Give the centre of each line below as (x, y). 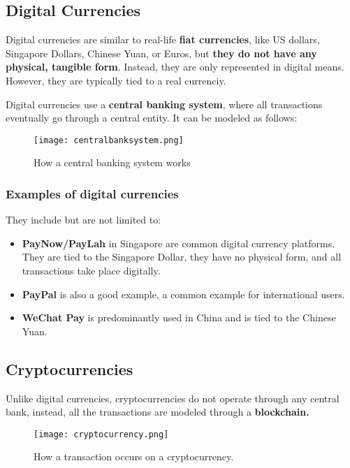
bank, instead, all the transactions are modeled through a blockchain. (158, 412)
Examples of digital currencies (92, 193)
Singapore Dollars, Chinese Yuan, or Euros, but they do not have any (161, 53)
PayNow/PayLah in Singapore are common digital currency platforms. (178, 243)
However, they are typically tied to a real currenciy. (116, 80)
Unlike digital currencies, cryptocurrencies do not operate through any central (173, 398)
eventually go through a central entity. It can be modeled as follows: (152, 118)
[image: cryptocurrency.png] (101, 434)
